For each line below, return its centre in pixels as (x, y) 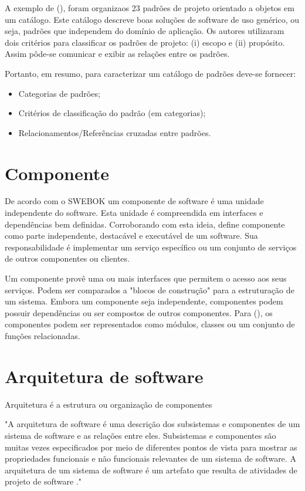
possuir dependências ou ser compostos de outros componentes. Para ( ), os (139, 312)
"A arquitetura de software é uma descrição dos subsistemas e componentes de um (152, 424)
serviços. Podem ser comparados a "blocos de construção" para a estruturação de (150, 289)
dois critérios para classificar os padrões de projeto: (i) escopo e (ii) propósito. (145, 42)
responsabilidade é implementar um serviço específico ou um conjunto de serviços (151, 247)
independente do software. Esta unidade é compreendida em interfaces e (134, 213)
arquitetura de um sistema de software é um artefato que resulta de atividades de (151, 470)
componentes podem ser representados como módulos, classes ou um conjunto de (150, 324)
